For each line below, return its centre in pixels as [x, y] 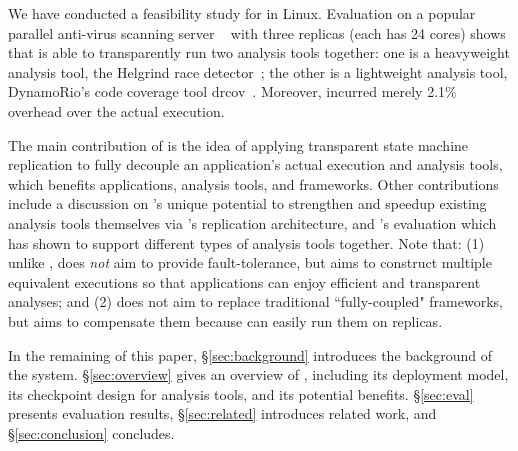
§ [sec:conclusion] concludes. [91, 432]
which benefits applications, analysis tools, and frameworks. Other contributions [253, 183]
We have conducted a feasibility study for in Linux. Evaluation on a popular [242, 13]
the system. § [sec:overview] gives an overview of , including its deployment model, [258, 374]
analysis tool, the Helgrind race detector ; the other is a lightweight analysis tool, [258, 71]
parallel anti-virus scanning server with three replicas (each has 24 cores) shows [257, 32]
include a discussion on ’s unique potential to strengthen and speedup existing [247, 203]
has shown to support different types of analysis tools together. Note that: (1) [246, 242]
